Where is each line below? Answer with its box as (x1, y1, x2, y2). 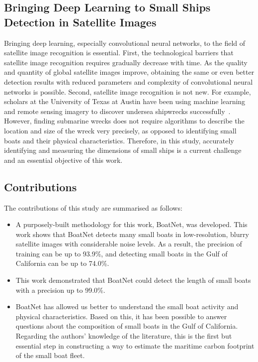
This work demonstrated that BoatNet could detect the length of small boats (15, 275, 251, 285)
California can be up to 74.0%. (15, 258, 109, 268)
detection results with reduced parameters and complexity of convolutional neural (4, 76, 253, 87)
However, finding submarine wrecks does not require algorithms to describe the (4, 116, 245, 126)
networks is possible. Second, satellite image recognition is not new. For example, (4, 86, 251, 97)
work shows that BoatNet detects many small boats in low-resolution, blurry (15, 229, 249, 239)
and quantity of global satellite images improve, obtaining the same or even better (4, 67, 255, 77)
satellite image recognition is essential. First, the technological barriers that (4, 47, 234, 58)
